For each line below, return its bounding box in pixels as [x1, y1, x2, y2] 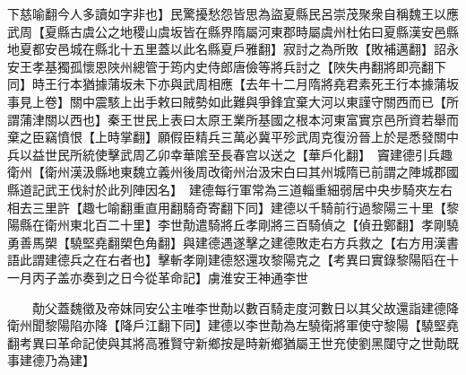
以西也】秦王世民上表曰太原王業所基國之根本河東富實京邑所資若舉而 [56, 109, 459, 128]
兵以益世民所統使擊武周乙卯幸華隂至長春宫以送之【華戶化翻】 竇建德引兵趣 [7, 144, 453, 163]
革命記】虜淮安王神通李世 [157, 267, 308, 286]
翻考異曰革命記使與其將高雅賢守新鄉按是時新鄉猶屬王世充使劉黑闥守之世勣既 [7, 333, 459, 352]
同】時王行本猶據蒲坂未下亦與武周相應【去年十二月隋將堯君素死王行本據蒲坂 [7, 74, 459, 93]
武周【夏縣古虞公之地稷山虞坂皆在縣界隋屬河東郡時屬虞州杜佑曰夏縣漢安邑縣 [7, 22, 459, 40]
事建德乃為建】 [7, 351, 95, 370]
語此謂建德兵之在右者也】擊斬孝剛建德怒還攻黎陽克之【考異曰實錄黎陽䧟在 [7, 250, 446, 269]
